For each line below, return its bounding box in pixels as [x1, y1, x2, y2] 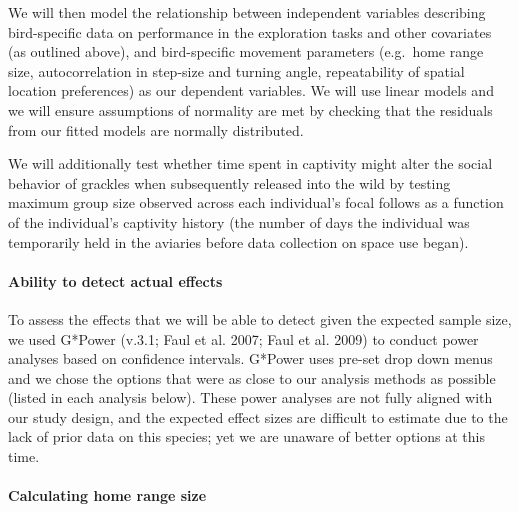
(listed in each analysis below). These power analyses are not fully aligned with [8, 387, 493, 408]
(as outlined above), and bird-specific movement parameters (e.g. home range [8, 41, 484, 62]
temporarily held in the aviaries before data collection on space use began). [8, 231, 469, 252]
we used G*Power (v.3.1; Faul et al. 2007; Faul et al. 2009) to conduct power [8, 328, 479, 349]
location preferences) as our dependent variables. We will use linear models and [8, 80, 494, 101]
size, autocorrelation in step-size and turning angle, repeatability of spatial [8, 60, 465, 81]
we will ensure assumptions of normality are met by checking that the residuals [8, 99, 493, 120]
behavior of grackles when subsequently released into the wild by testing [8, 172, 451, 193]
